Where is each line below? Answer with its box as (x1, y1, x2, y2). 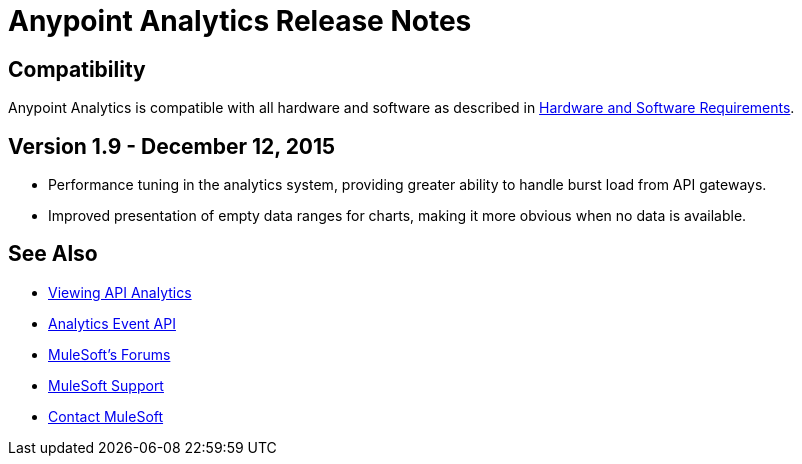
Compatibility (8, 56, 146, 82)
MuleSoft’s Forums (48, 345, 171, 363)
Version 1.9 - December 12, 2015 (8, 133, 336, 159)
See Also (8, 241, 98, 267)
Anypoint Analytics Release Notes (8, 4, 472, 38)
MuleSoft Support (48, 376, 164, 394)
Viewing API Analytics (48, 283, 192, 301)
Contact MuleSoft (48, 407, 164, 425)
